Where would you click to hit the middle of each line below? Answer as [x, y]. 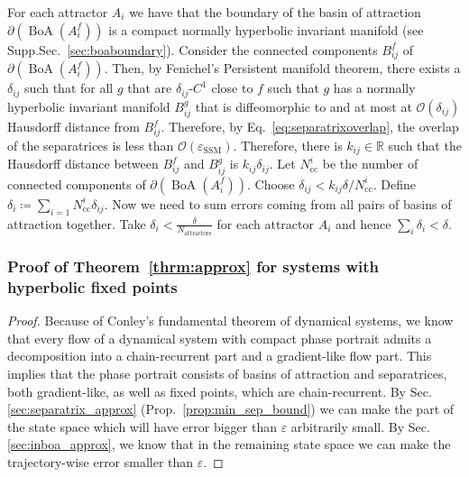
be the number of [370, 164]
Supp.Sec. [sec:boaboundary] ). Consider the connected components [193, 49]
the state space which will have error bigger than [142, 426]
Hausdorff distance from [74, 127]
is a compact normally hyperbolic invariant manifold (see [266, 29]
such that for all [69, 88]
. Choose [271, 183]
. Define [395, 183]
